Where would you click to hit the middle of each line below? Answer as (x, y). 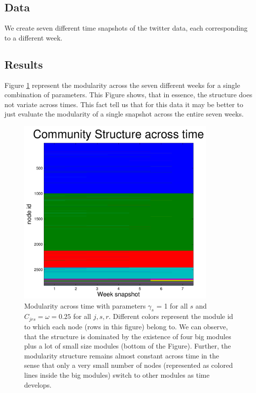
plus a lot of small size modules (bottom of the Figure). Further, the (128, 346)
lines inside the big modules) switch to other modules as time (117, 374)
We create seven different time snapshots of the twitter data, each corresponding (126, 28)
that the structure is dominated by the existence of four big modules (128, 336)
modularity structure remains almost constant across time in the (122, 355)
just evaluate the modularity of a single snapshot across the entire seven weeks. (124, 114)
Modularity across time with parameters (85, 305)
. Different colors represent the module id (171, 316)
